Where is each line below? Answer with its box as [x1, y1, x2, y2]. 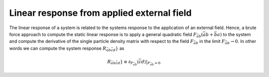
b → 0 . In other [227, 38, 257, 45]
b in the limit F [195, 38, 225, 45]
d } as [113, 45, 125, 52]
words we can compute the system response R [9, 45, 107, 51]
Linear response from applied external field [9, 7, 192, 18]
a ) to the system [217, 31, 251, 37]
